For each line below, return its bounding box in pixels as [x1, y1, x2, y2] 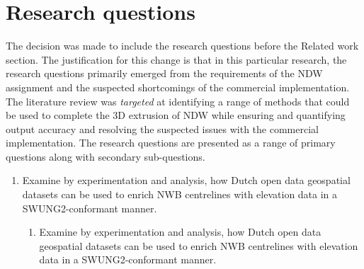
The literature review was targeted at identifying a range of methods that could [6, 93, 350, 108]
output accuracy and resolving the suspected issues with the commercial [6, 121, 319, 136]
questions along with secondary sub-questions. [6, 149, 205, 164]
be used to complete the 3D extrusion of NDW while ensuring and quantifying [6, 108, 346, 122]
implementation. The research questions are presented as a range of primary [6, 135, 336, 150]
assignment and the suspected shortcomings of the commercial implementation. [6, 79, 350, 94]
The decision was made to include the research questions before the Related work [6, 38, 359, 53]
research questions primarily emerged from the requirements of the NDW [6, 66, 323, 81]
